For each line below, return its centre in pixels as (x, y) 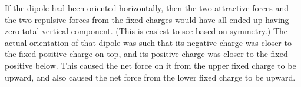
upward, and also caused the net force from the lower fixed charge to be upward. (150, 77)
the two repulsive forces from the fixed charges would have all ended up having (147, 19)
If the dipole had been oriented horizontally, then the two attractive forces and (147, 8)
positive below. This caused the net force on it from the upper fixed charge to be (150, 65)
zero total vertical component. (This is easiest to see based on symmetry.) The (146, 31)
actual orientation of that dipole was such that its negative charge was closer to (148, 42)
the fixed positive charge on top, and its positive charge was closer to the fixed (146, 54)
